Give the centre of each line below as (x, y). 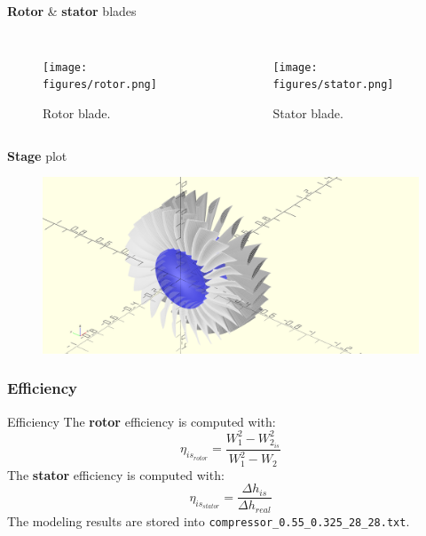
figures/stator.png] (333, 85)
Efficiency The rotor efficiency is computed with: (142, 421)
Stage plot (37, 155)
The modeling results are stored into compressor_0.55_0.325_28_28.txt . (209, 520)
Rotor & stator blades (72, 11)
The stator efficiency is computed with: (116, 474)
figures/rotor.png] (100, 85)
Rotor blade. (77, 112)
